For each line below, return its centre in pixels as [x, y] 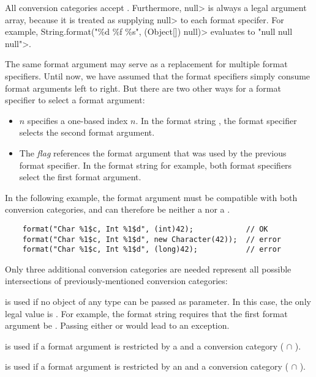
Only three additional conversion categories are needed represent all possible [148, 269]
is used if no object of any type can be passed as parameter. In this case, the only [158, 302]
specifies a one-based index [77, 120]
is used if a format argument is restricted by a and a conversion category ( [145, 346]
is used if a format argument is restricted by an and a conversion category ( [147, 366]
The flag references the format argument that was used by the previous [153, 152]
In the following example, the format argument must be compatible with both [151, 197]
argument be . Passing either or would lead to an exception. [117, 325]
